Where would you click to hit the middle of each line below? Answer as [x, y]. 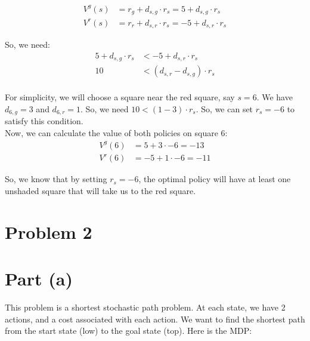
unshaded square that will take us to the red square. [100, 191]
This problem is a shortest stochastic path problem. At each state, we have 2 [145, 307]
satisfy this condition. [44, 121]
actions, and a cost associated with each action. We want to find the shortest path [155, 319]
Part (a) [39, 279]
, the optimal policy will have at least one [215, 179]
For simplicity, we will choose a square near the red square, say [120, 97]
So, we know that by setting [56, 179]
